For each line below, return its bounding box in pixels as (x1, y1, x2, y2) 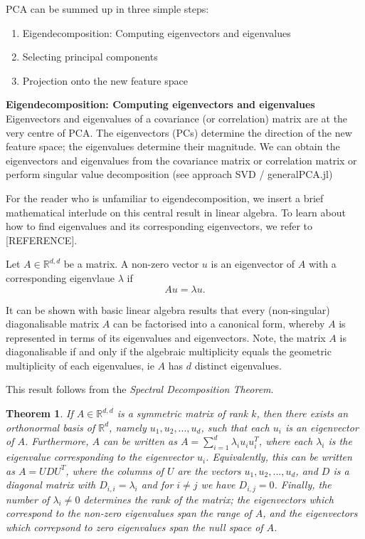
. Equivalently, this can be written (206, 449, 352, 464)
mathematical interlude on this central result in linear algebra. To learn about (6, 204, 346, 219)
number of (6, 491, 50, 506)
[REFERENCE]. (6, 232, 78, 247)
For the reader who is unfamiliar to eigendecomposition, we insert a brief (6, 190, 324, 205)
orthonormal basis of (6, 419, 95, 434)
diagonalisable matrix (6, 316, 100, 331)
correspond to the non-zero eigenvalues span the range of (6, 506, 252, 520)
